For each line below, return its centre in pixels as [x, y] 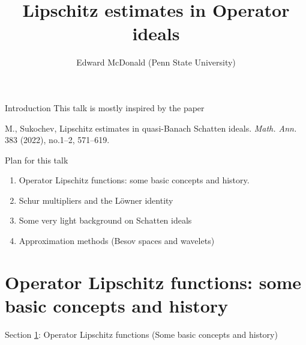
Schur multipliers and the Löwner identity [96, 200]
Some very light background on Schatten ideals [105, 220]
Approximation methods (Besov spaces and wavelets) [117, 241]
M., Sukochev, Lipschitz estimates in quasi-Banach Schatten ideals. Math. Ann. [151, 128]
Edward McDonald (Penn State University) [156, 62]
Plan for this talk [37, 160]
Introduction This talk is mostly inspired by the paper [105, 107]
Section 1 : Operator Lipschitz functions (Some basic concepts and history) [141, 334]
